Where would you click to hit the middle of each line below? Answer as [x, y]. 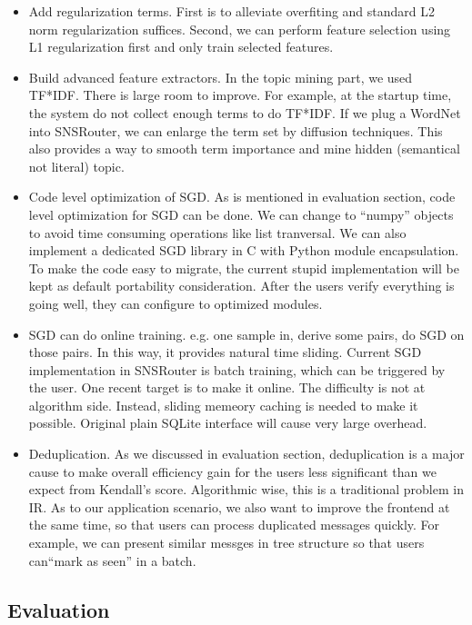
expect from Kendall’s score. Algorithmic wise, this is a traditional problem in [246, 489]
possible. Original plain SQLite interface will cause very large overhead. [228, 423]
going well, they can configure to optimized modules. [176, 303]
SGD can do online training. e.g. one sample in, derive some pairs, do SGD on [246, 334]
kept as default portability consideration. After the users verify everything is [241, 286]
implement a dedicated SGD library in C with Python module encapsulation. [244, 250]
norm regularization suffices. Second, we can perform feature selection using [240, 29]
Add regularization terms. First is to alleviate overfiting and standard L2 [232, 11]
